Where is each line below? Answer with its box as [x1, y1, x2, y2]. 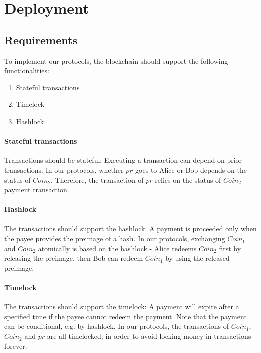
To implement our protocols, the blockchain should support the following [4, 55, 228, 66]
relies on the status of [155, 174, 221, 185]
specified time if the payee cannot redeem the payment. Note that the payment [4, 311, 247, 321]
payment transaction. [4, 184, 69, 195]
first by [219, 243, 241, 253]
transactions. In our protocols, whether [4, 164, 124, 175]
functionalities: [4, 65, 49, 76]
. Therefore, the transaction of [51, 174, 144, 185]
